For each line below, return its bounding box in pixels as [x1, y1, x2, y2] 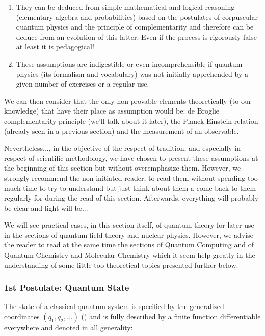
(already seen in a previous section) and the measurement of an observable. [4, 125, 239, 136]
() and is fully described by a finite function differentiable [81, 311, 261, 322]
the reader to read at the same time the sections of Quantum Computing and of [4, 239, 254, 250]
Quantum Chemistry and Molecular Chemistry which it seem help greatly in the [4, 249, 255, 260]
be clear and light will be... [4, 202, 88, 213]
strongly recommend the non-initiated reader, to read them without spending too [4, 172, 258, 183]
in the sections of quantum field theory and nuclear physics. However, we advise [4, 229, 253, 240]
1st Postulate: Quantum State [4, 281, 129, 294]
